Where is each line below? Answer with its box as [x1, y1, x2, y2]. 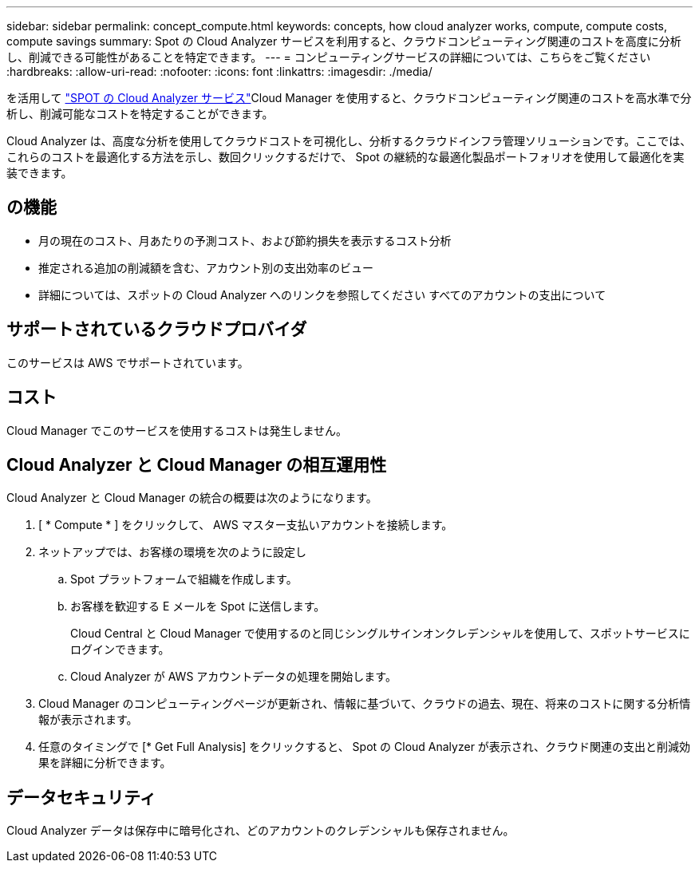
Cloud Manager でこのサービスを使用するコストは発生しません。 [6, 423, 347, 437]
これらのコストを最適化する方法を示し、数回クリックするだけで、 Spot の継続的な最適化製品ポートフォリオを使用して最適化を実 [6, 150, 685, 164]
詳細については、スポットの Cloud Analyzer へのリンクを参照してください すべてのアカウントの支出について [38, 287, 606, 302]
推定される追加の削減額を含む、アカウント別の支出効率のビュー [38, 260, 373, 275]
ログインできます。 [70, 642, 170, 657]
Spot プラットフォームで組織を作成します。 [70, 572, 298, 587]
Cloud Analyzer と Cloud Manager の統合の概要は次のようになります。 [6, 491, 377, 505]
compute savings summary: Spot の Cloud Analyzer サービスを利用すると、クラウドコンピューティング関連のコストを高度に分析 [6, 34, 681, 48]
